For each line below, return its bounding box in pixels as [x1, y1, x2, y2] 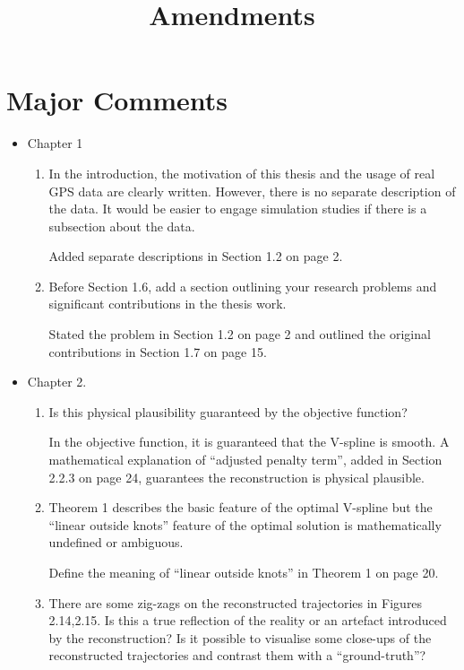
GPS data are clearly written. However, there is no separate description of [48, 181, 456, 200]
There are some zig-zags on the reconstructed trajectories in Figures [48, 593, 423, 612]
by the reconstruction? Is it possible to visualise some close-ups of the [48, 628, 432, 647]
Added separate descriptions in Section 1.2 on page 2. [48, 247, 343, 265]
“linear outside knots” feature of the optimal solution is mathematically [48, 515, 442, 534]
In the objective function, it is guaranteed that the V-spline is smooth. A [48, 432, 450, 451]
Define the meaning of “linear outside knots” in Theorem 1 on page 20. [48, 563, 439, 581]
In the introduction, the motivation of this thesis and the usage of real [48, 163, 435, 182]
